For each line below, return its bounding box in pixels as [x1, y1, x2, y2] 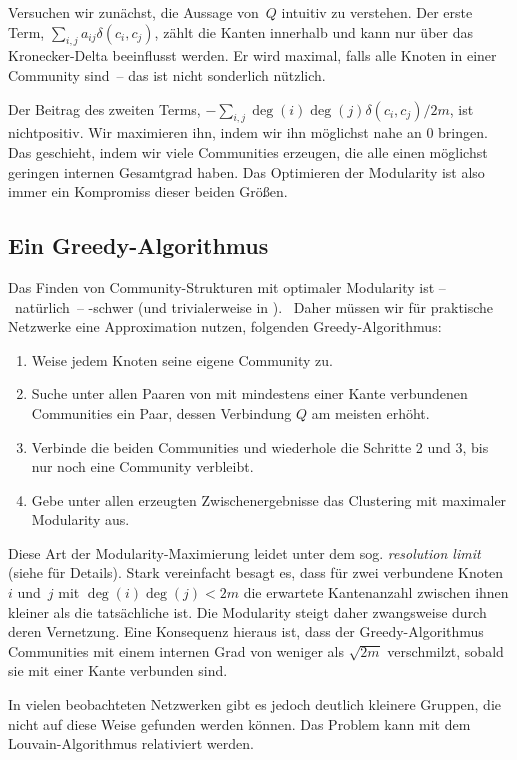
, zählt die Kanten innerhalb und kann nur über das [154, 21, 473, 42]
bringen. [438, 122, 488, 143]
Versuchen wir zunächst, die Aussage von [8, 2, 259, 22]
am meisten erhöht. [311, 402, 430, 423]
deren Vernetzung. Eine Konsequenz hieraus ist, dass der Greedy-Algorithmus [8, 621, 484, 642]
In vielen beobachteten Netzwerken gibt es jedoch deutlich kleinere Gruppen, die [8, 694, 502, 715]
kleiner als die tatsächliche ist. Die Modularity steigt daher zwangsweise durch [8, 601, 487, 622]
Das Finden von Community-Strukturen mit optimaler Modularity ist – [8, 276, 446, 297]
